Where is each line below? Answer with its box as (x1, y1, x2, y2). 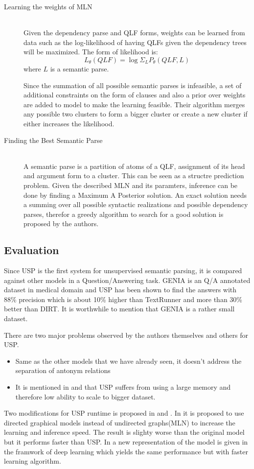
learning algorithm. (4, 456, 61, 466)
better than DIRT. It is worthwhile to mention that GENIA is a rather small (4, 304, 235, 314)
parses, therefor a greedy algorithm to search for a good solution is (23, 209, 224, 219)
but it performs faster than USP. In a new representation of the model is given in (4, 436, 248, 446)
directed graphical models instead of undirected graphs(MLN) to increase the (4, 417, 235, 427)
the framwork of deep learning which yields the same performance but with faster (4, 446, 249, 456)
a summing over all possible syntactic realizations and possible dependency (23, 199, 248, 210)
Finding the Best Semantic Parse (4, 135, 103, 145)
